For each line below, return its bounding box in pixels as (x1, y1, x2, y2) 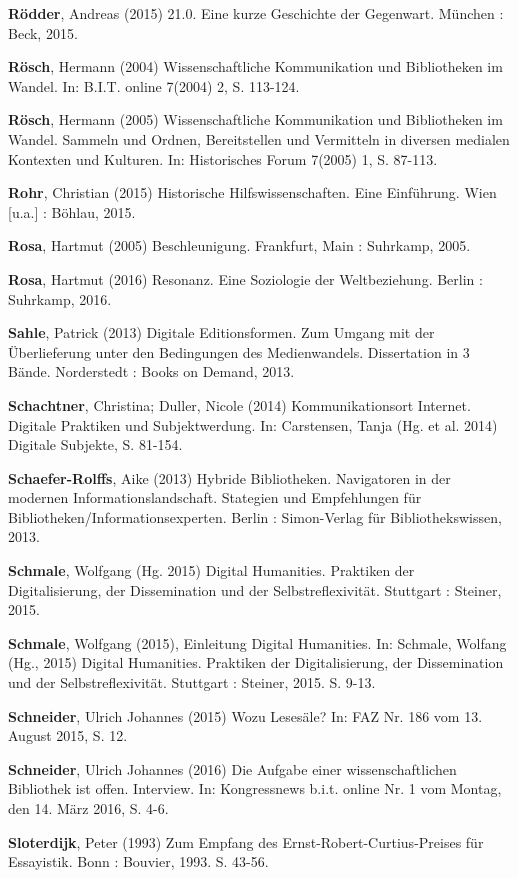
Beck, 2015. (8, 22, 78, 43)
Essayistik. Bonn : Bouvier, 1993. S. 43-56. (8, 851, 269, 872)
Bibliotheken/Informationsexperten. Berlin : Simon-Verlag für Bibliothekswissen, (8, 506, 502, 527)
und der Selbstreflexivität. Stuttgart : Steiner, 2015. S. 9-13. (8, 672, 376, 693)
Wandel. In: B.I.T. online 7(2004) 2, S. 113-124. (8, 75, 300, 96)
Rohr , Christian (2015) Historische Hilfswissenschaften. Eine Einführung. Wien (8, 182, 497, 203)
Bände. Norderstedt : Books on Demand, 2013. (8, 361, 295, 382)
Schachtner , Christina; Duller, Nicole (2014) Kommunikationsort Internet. (8, 394, 471, 415)
